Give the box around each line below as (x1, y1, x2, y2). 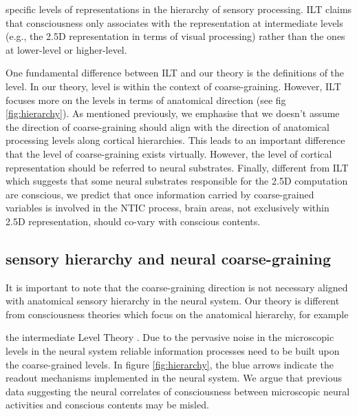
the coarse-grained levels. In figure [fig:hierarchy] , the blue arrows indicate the (6, 357, 334, 371)
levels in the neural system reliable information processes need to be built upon (6, 344, 340, 358)
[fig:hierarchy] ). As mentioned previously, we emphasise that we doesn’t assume (6, 106, 340, 121)
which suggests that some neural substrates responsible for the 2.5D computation (6, 174, 348, 188)
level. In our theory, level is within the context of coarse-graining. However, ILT (6, 79, 341, 93)
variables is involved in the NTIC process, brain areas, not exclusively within (6, 200, 329, 215)
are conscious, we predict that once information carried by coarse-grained (6, 187, 314, 201)
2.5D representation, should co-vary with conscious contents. (6, 214, 261, 228)
